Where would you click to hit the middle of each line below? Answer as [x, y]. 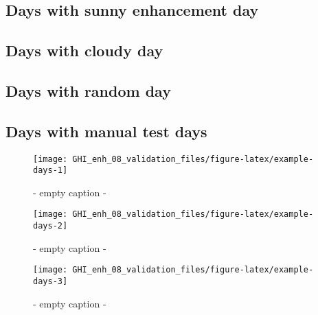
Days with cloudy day [84, 50]
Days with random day [88, 90]
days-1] [50, 171]
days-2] [50, 226]
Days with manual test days [106, 131]
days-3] [50, 282]
